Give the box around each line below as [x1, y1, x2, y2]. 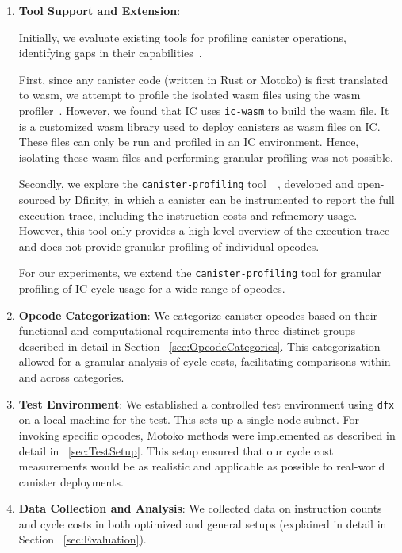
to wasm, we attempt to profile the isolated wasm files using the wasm [18, 86, 361, 103]
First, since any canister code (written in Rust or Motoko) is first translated [18, 71, 389, 87]
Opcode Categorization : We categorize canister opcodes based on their [18, 306, 378, 323]
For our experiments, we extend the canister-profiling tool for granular [18, 264, 381, 281]
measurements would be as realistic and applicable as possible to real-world [18, 458, 385, 474]
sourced [18, 191, 56, 208]
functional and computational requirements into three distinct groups [18, 322, 356, 339]
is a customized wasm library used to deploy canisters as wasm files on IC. [18, 117, 381, 134]
